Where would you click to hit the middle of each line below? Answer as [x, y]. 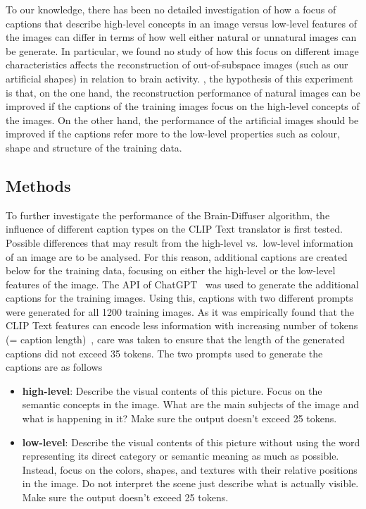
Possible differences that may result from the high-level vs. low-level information [179, 242]
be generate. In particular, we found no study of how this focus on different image [182, 50]
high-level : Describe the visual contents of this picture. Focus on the [172, 390]
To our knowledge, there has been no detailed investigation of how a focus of [171, 9]
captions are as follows [54, 367]
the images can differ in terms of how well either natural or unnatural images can [181, 37]
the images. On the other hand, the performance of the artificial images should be [182, 119]
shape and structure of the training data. [94, 147]
